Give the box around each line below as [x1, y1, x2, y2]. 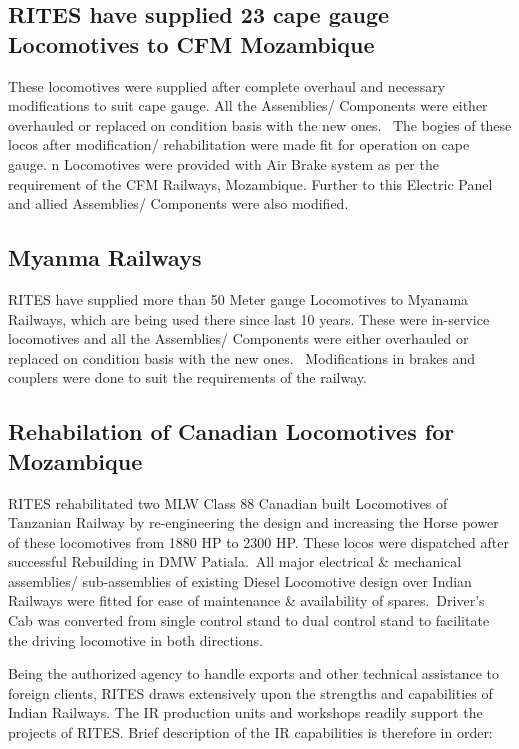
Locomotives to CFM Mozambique [8, 28, 375, 59]
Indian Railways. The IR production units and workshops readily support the [8, 702, 483, 723]
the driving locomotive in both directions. [8, 629, 263, 650]
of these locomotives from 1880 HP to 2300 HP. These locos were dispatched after [8, 531, 509, 552]
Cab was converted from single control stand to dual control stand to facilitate [8, 610, 490, 631]
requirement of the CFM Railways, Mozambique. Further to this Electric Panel [8, 173, 493, 194]
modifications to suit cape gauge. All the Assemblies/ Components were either [8, 95, 488, 116]
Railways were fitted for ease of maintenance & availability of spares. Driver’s [8, 590, 485, 611]
